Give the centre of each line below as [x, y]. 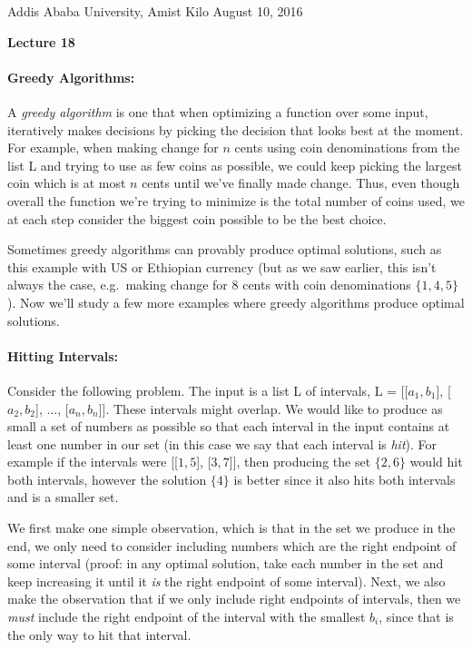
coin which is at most [67, 183]
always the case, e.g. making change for [118, 285]
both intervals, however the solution [107, 479]
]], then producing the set [300, 462]
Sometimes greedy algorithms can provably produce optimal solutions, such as [225, 249]
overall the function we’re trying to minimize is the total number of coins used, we [236, 200]
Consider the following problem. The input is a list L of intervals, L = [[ [208, 390]
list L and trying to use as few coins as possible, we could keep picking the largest [235, 165]
